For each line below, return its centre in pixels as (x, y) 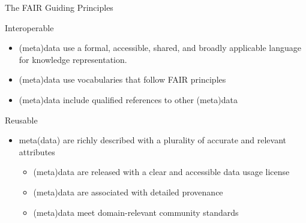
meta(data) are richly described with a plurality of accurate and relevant (153, 140)
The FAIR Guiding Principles (59, 7)
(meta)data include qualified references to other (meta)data (128, 99)
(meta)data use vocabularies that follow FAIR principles (122, 79)
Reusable (21, 120)
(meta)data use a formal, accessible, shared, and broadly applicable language (160, 48)
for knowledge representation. (73, 59)
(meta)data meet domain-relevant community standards (136, 212)
